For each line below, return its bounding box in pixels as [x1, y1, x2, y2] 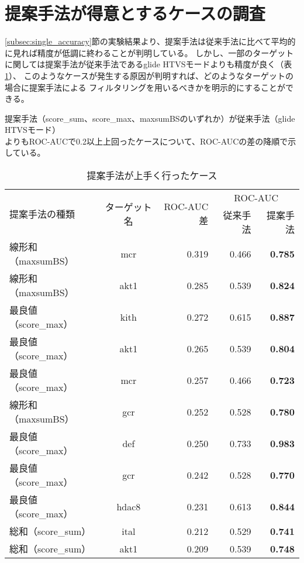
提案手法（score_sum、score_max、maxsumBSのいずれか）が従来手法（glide [5, 112, 295, 124]
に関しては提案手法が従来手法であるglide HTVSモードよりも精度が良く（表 [5, 58, 292, 70]
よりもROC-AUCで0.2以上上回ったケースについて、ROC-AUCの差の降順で [5, 135, 288, 147]
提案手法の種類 [9, 207, 75, 221]
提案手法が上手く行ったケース [87, 169, 217, 183]
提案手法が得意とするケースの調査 [5, 1, 265, 25]
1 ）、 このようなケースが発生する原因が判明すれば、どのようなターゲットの [5, 69, 293, 81]
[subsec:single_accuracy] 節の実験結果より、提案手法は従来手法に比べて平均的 [5, 35, 296, 47]
